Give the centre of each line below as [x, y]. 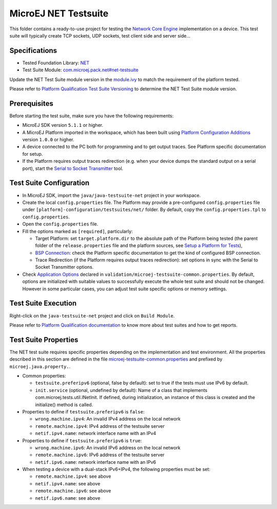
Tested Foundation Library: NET [56, 63]
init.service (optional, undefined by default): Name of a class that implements [121, 390]
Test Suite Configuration [50, 183]
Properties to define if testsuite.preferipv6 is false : [83, 411]
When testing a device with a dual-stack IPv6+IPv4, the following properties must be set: [116, 469]
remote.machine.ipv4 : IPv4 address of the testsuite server [100, 426]
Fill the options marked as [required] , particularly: [77, 231]
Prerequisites [31, 103]
